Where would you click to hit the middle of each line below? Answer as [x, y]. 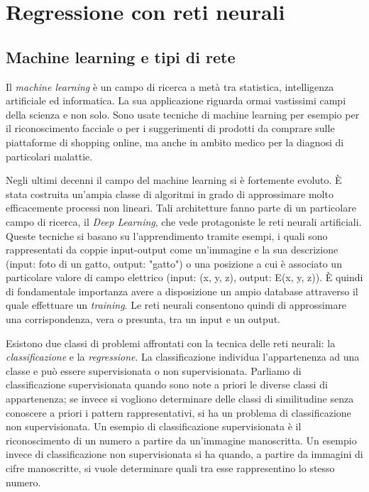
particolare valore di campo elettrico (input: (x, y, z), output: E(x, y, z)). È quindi [184, 277]
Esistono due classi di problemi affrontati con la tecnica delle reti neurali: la [171, 343]
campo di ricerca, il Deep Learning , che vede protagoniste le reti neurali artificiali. [184, 221]
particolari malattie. [49, 156]
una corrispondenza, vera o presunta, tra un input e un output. [143, 319]
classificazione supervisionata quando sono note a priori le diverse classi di [167, 384]
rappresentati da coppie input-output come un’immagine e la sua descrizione [172, 250]
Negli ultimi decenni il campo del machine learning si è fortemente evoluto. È [174, 180]
